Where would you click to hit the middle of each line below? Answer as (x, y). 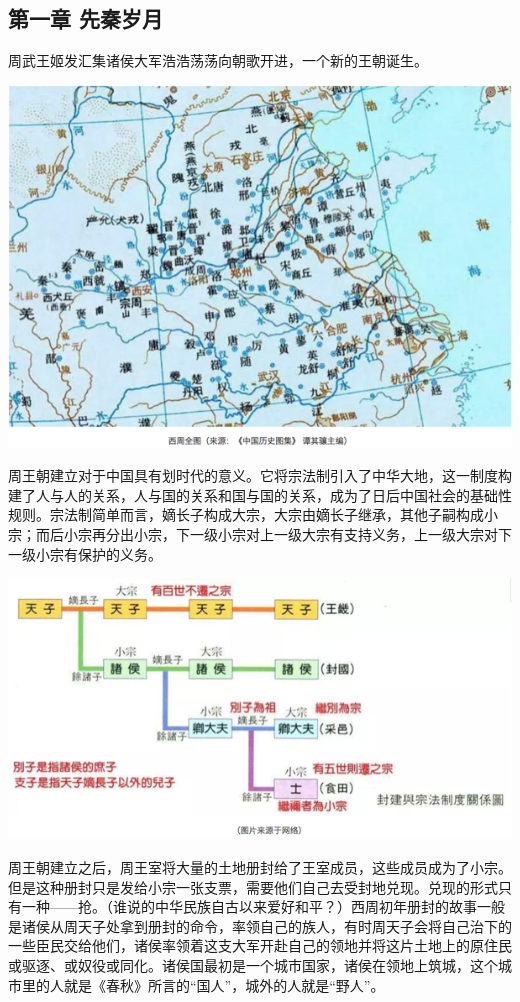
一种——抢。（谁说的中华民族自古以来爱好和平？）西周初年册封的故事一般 (263, 906)
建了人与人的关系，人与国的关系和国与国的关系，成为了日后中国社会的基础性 (260, 494)
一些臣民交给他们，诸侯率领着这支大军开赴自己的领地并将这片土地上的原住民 (260, 945)
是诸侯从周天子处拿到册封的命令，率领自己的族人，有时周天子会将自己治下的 (260, 925)
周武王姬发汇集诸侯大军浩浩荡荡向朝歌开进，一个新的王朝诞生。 (218, 60)
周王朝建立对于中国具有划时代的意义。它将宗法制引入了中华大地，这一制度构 (260, 475)
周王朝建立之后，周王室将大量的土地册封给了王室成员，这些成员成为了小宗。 (260, 867)
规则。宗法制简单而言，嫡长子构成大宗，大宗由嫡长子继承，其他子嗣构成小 (253, 514)
